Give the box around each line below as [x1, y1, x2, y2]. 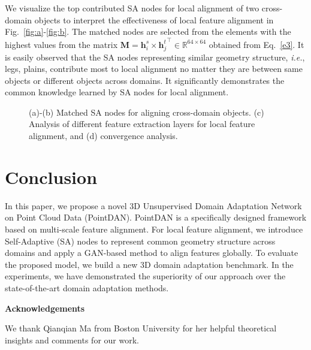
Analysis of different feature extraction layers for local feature [29, 117, 255, 130]
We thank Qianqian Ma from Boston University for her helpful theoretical [5, 322, 277, 334]
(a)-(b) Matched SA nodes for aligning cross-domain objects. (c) [29, 105, 264, 118]
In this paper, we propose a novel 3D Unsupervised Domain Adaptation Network [5, 199, 302, 212]
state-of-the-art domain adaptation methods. [5, 281, 169, 294]
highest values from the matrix [5, 38, 118, 50]
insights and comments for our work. [5, 333, 139, 346]
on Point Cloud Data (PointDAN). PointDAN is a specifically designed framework [5, 211, 307, 224]
